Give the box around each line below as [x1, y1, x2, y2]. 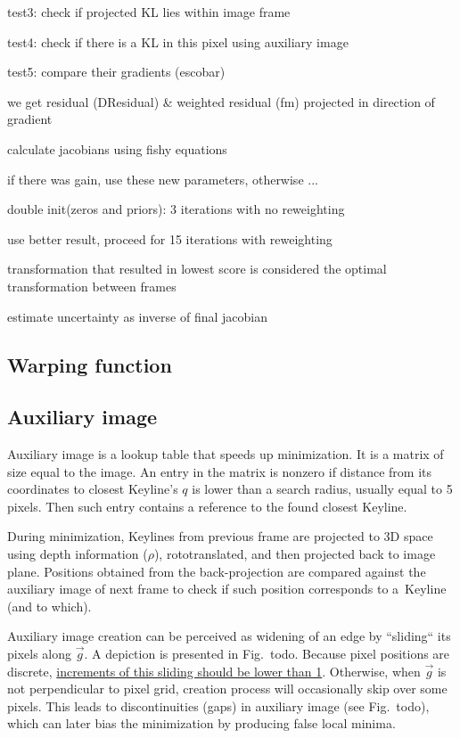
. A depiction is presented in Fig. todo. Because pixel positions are [84, 644, 450, 663]
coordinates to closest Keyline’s [7, 480, 178, 498]
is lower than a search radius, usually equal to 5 [192, 480, 453, 498]
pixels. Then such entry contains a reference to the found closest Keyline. [7, 496, 407, 515]
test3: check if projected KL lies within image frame [7, 3, 291, 20]
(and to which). [7, 596, 92, 615]
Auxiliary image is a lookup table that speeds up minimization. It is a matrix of [7, 445, 444, 463]
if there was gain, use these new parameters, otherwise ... [7, 169, 318, 188]
